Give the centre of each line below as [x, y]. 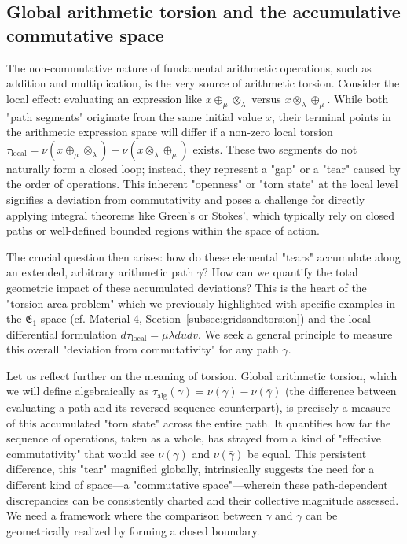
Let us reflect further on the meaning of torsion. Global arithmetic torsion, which [202, 375]
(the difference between [341, 391]
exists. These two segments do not [275, 148]
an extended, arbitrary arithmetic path [100, 272]
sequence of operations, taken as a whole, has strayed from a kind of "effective [194, 438]
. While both [358, 98]
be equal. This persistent [307, 453]
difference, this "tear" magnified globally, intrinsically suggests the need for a [191, 469]
